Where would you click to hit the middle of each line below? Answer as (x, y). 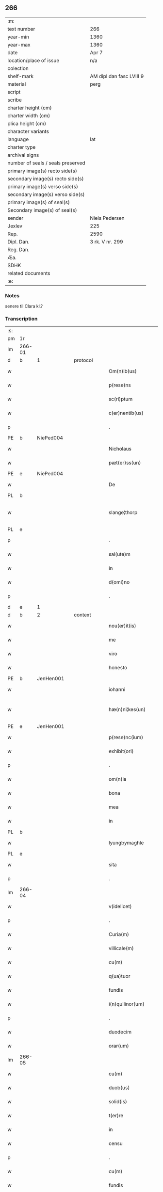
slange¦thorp (123, 513)
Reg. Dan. (19, 249)
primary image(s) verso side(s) (43, 186)
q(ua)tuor (119, 976)
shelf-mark (21, 76)
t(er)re (116, 1116)
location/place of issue (33, 60)
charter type (22, 147)
